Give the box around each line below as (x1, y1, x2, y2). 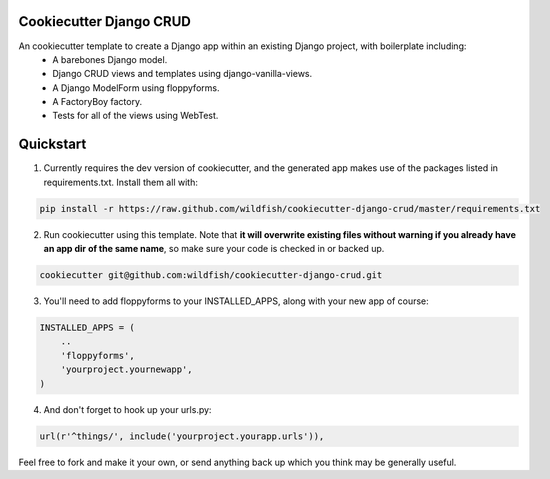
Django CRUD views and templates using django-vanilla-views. (52, 68, 313, 80)
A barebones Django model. (52, 53, 168, 65)
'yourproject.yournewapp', (60, 364, 194, 375)
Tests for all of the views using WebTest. (52, 110, 219, 122)
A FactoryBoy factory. (52, 96, 143, 108)
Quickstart (18, 136, 87, 153)
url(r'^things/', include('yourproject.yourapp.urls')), (39, 430, 325, 442)
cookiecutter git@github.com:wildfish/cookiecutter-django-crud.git (39, 270, 383, 281)
